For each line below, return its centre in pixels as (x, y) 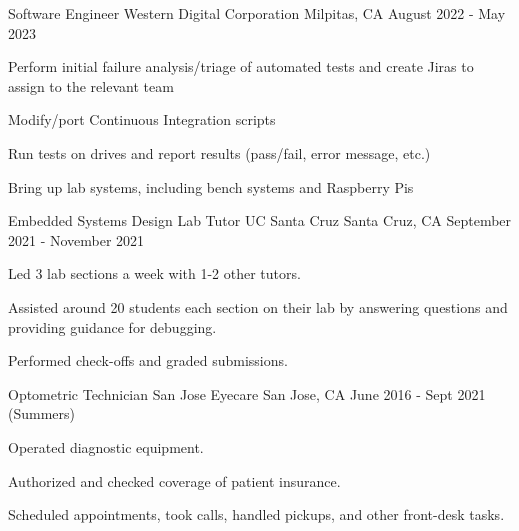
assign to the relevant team (91, 85)
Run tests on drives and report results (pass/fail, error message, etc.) (219, 152)
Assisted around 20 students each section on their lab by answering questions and (258, 306)
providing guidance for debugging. (112, 326)
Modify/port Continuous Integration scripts (142, 119)
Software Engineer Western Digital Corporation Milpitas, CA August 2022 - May (257, 13)
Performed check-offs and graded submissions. (148, 360)
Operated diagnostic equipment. (106, 446)
